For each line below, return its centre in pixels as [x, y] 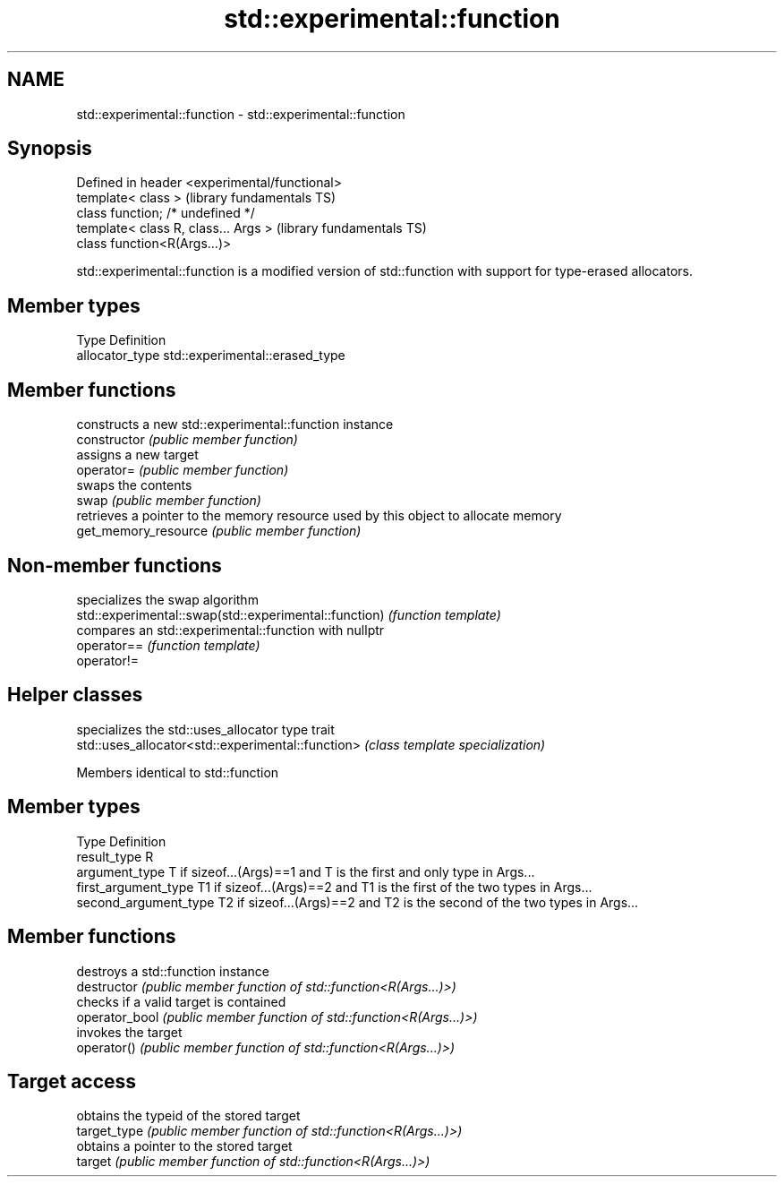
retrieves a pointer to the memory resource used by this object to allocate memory [319, 516]
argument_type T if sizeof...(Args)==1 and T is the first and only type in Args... [306, 871]
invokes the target [129, 1032]
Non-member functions [115, 565]
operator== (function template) [168, 645]
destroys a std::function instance [173, 971]
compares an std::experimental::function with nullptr [230, 630]
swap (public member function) [169, 501]
